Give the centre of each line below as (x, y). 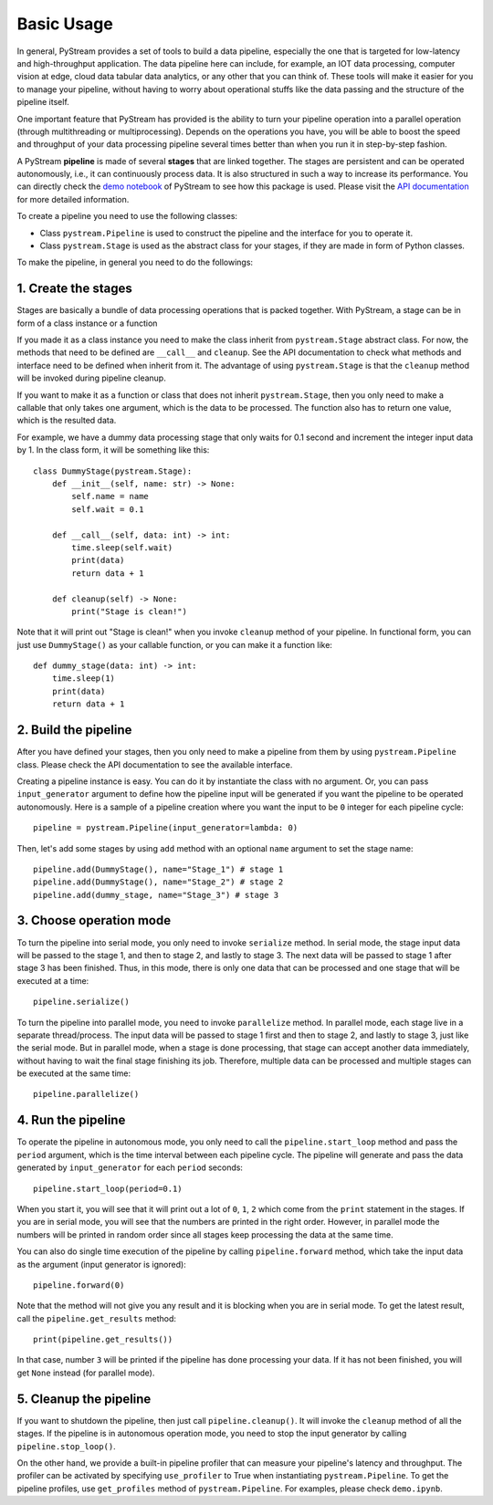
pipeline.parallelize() (86, 1094)
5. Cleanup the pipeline (84, 1399)
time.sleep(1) (84, 679)
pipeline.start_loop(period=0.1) (108, 1188)
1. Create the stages (74, 289)
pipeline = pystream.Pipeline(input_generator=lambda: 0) (166, 828)
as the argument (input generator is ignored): (101, 1264)
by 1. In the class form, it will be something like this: (113, 450)
